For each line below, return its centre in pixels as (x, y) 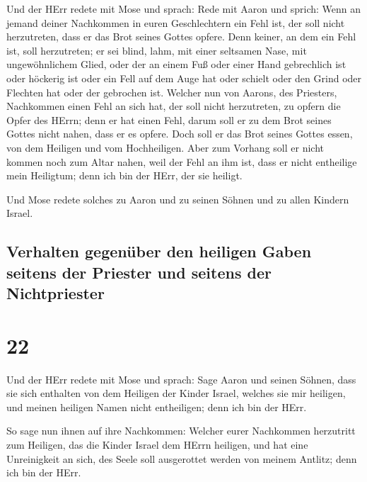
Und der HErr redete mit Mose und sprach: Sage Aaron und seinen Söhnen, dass (181, 379)
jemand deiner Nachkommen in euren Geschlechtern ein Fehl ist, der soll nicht (176, 22)
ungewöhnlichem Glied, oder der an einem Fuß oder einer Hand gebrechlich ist (176, 64)
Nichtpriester (56, 293)
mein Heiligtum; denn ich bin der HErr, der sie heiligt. (124, 175)
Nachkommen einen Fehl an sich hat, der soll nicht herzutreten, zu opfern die (174, 106)
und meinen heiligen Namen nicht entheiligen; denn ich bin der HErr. (157, 407)
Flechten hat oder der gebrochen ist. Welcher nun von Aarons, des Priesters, (172, 92)
